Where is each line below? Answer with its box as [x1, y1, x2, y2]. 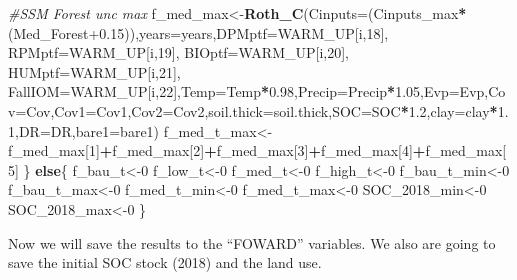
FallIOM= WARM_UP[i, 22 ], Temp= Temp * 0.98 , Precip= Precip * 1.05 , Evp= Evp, [8, 81, 489, 102]
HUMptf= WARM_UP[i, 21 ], [8, 61, 181, 82]
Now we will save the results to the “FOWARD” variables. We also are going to [8, 232, 496, 253]
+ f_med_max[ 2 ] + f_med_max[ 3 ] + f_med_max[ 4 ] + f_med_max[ [99, 140, 507, 161]
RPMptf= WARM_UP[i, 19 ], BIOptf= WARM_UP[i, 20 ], [8, 42, 350, 63]
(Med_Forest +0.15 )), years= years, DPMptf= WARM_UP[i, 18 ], [8, 22, 389, 43]
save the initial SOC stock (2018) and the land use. [8, 252, 322, 273]
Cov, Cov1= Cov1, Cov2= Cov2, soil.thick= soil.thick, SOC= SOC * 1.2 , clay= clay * [26, 100, 498, 121]
